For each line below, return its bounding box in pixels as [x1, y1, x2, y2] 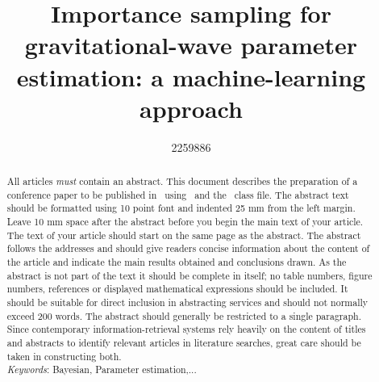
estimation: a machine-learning [16, 60, 366, 93]
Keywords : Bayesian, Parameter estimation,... [6, 363, 197, 376]
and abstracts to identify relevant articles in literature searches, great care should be [6, 335, 361, 349]
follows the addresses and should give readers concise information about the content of [6, 241, 370, 255]
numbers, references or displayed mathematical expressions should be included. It [6, 282, 348, 296]
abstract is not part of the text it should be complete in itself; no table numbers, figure [6, 268, 373, 282]
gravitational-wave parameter [24, 28, 358, 61]
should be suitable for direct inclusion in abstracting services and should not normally [6, 295, 369, 309]
